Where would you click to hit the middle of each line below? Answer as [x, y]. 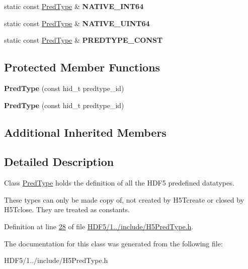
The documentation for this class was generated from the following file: [113, 243]
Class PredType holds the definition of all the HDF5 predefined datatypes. [119, 183]
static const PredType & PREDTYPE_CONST [84, 40]
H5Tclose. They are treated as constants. [67, 209]
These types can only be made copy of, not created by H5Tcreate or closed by [124, 199]
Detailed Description [59, 162]
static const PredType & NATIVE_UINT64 [77, 23]
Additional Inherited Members [85, 132]
